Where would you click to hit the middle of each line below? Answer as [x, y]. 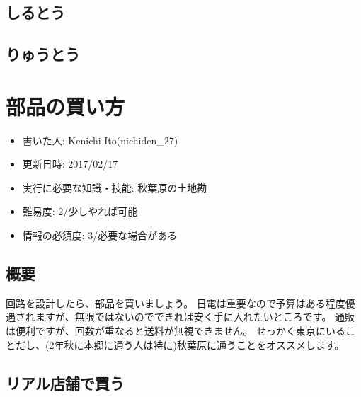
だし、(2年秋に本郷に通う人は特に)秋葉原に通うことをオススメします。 [180, 344]
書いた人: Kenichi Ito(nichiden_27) [100, 140]
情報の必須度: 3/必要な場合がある [100, 235]
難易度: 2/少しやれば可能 [80, 211]
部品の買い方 [65, 106]
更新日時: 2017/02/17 [70, 164]
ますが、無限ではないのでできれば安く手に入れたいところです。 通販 [195, 317]
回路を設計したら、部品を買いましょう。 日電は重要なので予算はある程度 [176, 303]
